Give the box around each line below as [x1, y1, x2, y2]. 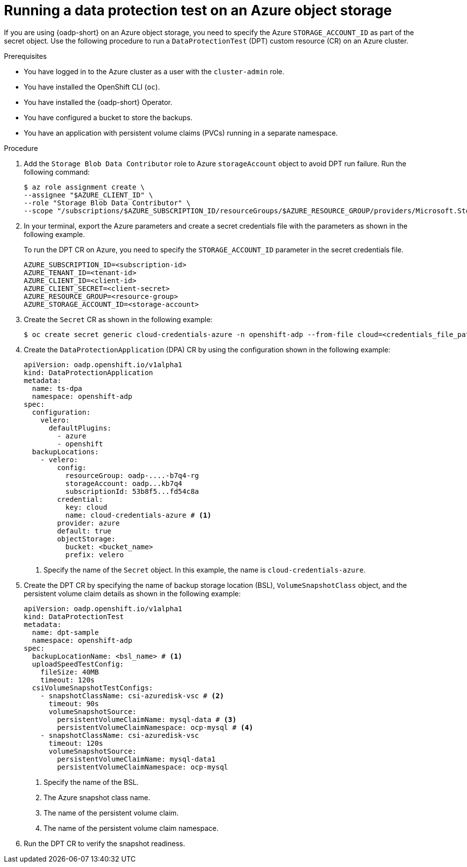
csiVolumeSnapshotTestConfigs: [32, 683, 153, 692]
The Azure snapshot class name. [44, 793, 150, 802]
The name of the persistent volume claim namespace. [44, 823, 219, 832]
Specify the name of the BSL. [44, 777, 139, 786]
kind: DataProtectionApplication [24, 368, 153, 377]
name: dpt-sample [32, 628, 99, 636]
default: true [57, 527, 112, 535]
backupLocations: [32, 447, 99, 456]
